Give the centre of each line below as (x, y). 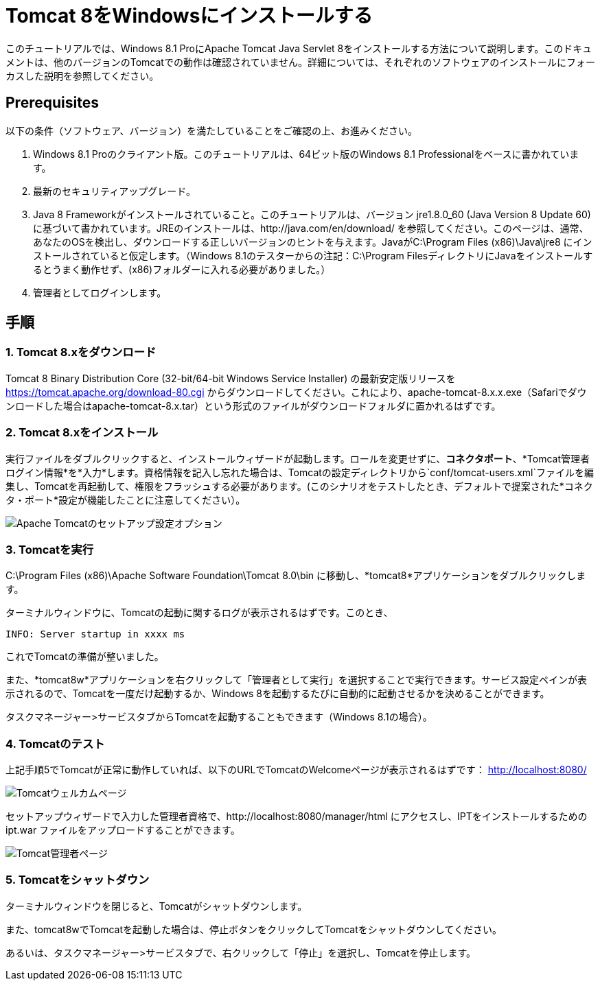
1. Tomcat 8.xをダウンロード (81, 352)
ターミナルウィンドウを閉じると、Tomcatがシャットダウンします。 (157, 906)
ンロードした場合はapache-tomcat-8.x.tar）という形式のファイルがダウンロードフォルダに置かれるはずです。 (253, 406)
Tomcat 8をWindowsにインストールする (189, 16)
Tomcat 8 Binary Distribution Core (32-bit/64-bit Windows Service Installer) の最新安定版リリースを (231, 378)
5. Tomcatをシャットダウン (78, 880)
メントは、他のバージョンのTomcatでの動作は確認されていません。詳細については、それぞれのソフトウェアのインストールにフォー (301, 62)
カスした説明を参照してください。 (82, 75)
